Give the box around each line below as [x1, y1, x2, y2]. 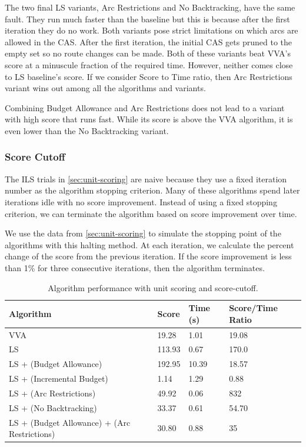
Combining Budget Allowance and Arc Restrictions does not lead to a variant [5, 101, 285, 114]
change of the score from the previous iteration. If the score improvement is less [5, 250, 292, 262]
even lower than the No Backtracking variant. [5, 124, 169, 136]
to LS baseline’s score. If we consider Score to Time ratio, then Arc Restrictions [5, 70, 292, 82]
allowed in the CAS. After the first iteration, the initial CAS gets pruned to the [5, 35, 292, 48]
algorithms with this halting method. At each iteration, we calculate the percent [5, 238, 294, 251]
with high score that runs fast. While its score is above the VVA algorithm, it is [5, 113, 293, 125]
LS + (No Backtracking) [9, 401, 97, 413]
